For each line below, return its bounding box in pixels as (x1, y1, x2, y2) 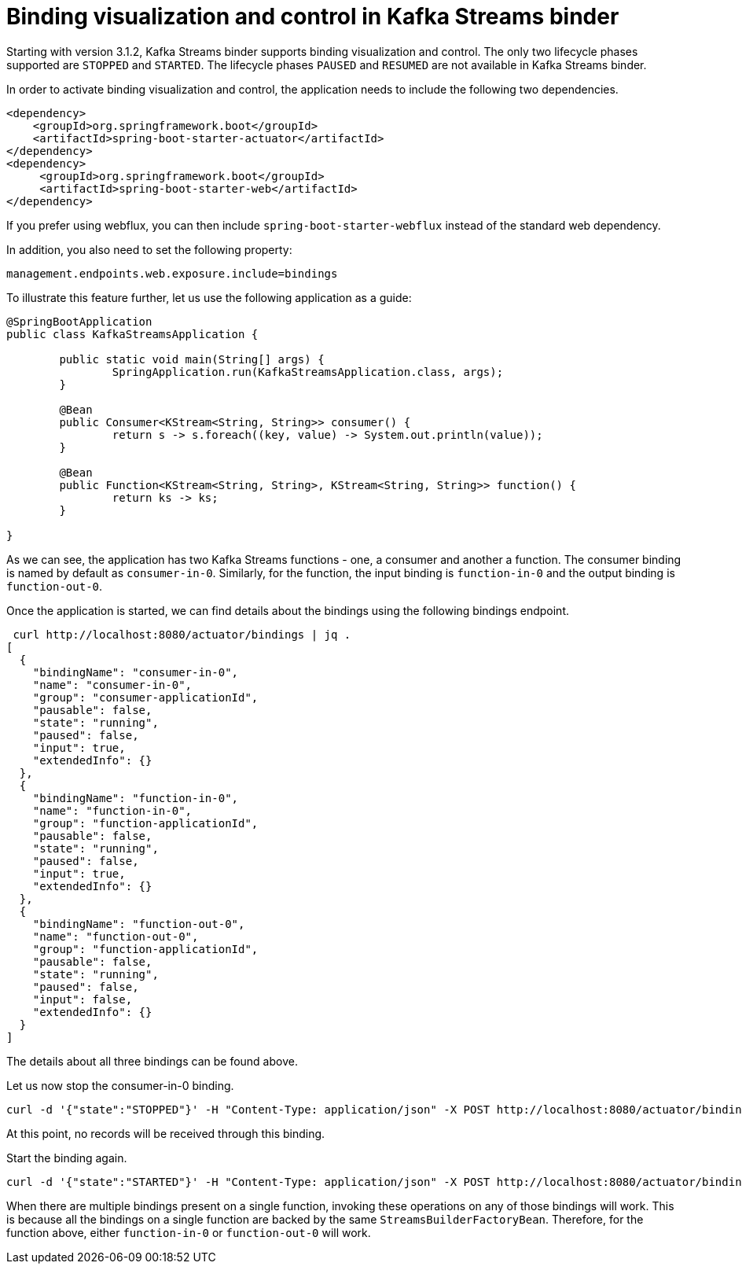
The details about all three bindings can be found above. (6, 1054, 298, 1068)
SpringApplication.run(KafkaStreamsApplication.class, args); (112, 365, 504, 378)
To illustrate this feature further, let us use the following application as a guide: (6, 290, 412, 304)
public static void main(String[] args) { (59, 352, 325, 366)
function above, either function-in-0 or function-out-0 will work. (6, 1225, 371, 1239)
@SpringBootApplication (6, 315, 152, 328)
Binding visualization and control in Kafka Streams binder (6, 3, 619, 30)
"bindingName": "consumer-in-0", (32, 665, 239, 679)
